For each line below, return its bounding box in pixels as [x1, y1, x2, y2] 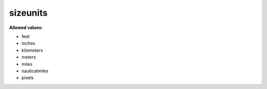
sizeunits [9, 7, 48, 18]
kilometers [21, 47, 43, 53]
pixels [21, 75, 34, 81]
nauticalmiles [21, 68, 49, 74]
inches [21, 40, 36, 46]
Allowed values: [9, 25, 43, 30]
